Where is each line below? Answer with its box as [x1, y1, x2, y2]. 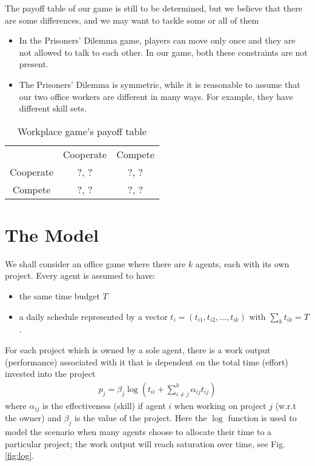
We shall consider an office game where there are [5, 257, 186, 270]
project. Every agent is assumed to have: [5, 269, 156, 282]
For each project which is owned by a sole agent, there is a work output [5, 344, 271, 356]
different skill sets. [19, 102, 87, 115]
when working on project [174, 399, 267, 411]
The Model [5, 222, 99, 247]
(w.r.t [275, 399, 296, 411]
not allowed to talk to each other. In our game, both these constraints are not [19, 45, 308, 58]
